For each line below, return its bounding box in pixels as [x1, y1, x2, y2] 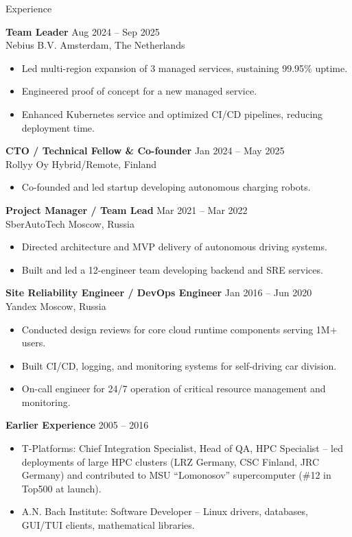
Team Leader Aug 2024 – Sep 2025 [5, 24, 160, 38]
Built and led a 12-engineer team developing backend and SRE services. [21, 262, 323, 276]
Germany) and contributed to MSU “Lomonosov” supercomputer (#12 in [21, 468, 331, 482]
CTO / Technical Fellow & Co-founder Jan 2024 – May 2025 [5, 143, 285, 158]
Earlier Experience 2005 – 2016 [5, 418, 149, 432]
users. [21, 335, 46, 350]
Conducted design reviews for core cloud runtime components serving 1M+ [21, 322, 338, 336]
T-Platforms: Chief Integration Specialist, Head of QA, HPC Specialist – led [21, 441, 343, 455]
